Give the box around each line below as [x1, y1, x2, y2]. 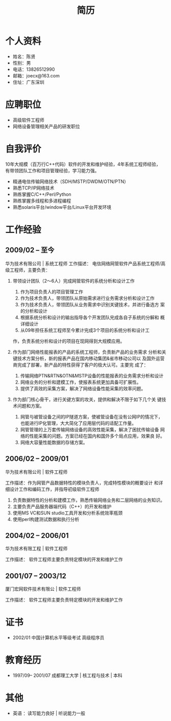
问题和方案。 [17, 403, 44, 409]
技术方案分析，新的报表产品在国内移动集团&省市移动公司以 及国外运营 [17, 355, 165, 362]
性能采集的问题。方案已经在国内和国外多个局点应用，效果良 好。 [29, 433, 165, 439]
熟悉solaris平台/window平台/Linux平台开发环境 [12, 204, 111, 210]
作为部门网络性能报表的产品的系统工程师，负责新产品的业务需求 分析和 [12, 349, 162, 355]
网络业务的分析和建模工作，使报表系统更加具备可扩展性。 [20, 379, 141, 385]
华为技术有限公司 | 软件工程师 [5, 469, 68, 475]
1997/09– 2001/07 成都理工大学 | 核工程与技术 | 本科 [12, 672, 123, 678]
